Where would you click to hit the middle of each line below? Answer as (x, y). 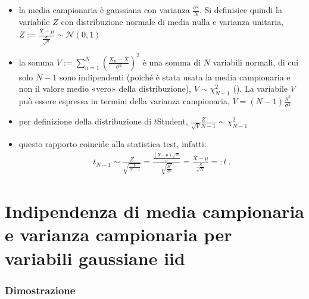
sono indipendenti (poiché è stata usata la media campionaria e (175, 77)
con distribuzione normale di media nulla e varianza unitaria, (172, 21)
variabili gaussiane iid (95, 258)
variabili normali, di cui (256, 62)
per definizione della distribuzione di (85, 121)
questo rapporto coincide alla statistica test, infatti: (113, 144)
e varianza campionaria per (118, 234)
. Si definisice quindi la (241, 10)
